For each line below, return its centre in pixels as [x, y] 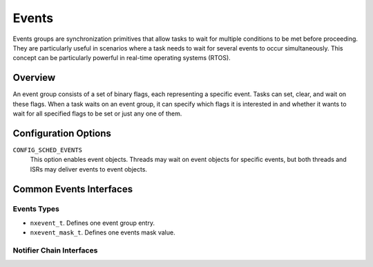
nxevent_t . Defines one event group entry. [93, 223]
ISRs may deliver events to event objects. [89, 169]
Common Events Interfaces [73, 189]
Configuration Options [62, 133]
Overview [34, 78]
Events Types [36, 209]
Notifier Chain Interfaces [55, 250]
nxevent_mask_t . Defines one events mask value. [103, 232]
